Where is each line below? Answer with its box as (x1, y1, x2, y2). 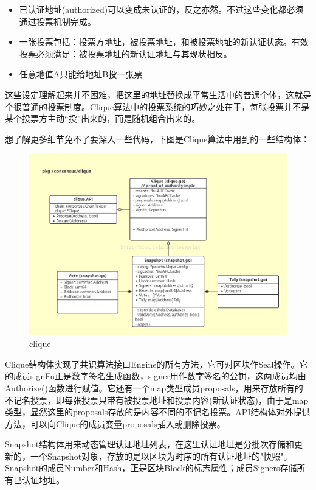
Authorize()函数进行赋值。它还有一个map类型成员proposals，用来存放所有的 (5, 381, 303, 394)
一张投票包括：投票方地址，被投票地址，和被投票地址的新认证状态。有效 (19, 35, 309, 48)
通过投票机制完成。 (19, 15, 96, 27)
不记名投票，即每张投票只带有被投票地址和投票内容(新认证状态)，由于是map (5, 393, 309, 406)
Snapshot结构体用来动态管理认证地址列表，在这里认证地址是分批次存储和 (5, 438, 295, 450)
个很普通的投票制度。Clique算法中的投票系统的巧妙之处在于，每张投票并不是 (5, 100, 310, 113)
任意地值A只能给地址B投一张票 (19, 68, 143, 80)
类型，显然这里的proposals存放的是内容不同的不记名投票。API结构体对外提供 (5, 405, 311, 418)
